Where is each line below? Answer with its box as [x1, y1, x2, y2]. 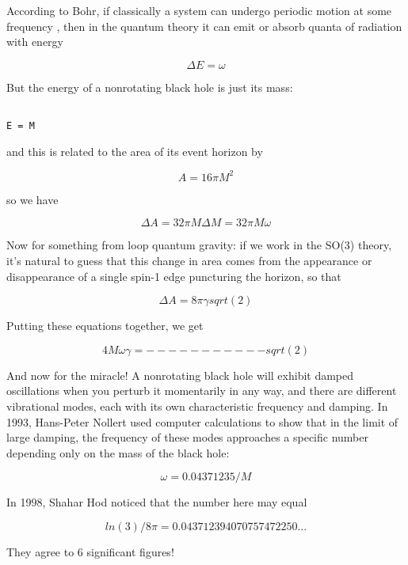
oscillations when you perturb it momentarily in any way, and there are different [6, 382, 397, 399]
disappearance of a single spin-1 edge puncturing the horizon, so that [6, 267, 341, 284]
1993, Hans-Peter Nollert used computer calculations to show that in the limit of [6, 413, 398, 430]
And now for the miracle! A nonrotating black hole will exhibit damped [6, 366, 354, 383]
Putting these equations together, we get [6, 317, 204, 334]
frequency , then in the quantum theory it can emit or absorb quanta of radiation [6, 17, 402, 34]
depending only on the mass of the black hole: [6, 444, 230, 461]
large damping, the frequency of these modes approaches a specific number [6, 429, 369, 446]
